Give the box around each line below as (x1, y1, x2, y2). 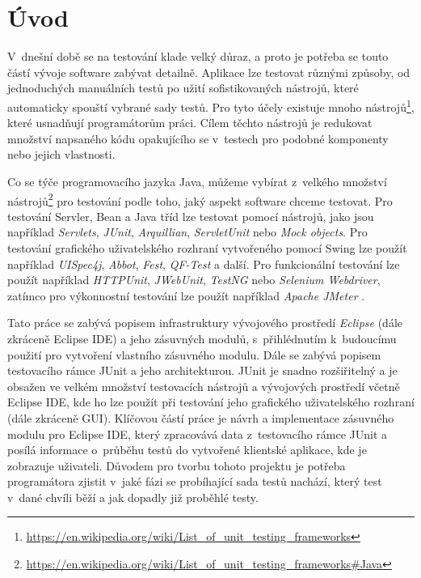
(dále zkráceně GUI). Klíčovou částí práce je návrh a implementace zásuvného (7, 409, 394, 426)
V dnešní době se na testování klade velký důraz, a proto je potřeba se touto (7, 48, 389, 65)
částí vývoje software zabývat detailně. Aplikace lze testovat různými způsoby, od (7, 63, 410, 80)
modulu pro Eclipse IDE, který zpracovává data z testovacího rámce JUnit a (7, 425, 388, 442)
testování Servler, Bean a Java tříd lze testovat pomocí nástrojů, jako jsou (7, 207, 374, 224)
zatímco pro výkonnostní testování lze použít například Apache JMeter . (7, 287, 365, 304)
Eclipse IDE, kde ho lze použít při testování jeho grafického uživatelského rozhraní (7, 393, 415, 410)
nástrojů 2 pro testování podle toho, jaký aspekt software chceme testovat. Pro (7, 189, 393, 209)
